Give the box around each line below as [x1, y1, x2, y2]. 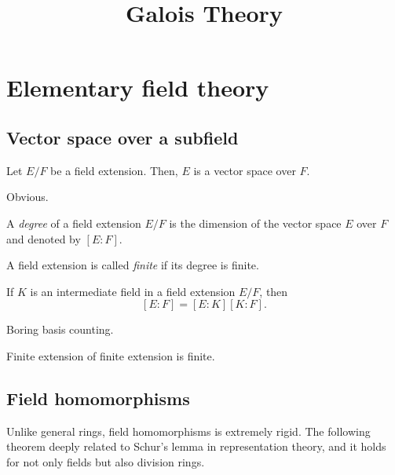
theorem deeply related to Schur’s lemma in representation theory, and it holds [6, 438, 386, 455]
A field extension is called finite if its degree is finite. [6, 257, 259, 273]
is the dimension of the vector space [169, 214, 342, 231]
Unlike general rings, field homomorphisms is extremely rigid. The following [6, 422, 371, 439]
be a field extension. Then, [50, 162, 178, 178]
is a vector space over [193, 162, 296, 178]
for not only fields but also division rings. [6, 453, 205, 470]
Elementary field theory [6, 71, 269, 104]
